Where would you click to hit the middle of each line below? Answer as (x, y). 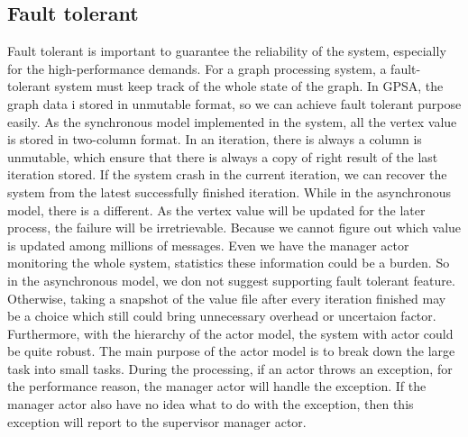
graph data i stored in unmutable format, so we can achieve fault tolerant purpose (234, 103)
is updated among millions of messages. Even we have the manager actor (208, 245)
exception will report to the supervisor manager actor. (157, 421)
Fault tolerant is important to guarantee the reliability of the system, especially (227, 51)
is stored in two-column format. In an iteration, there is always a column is (215, 139)
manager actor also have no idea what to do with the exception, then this (211, 404)
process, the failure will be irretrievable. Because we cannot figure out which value (234, 228)
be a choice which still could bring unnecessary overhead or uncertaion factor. (222, 316)
